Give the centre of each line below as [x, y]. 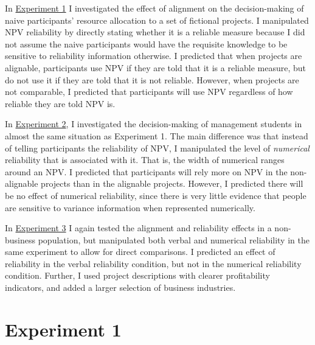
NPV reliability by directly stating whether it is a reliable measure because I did [155, 32]
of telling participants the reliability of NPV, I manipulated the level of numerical [157, 148]
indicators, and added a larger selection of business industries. [120, 287]
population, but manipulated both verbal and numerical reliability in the [174, 239]
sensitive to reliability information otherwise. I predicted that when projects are [154, 56]
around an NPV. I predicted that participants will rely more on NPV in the [146, 171]
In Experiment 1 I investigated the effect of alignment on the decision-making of [154, 8]
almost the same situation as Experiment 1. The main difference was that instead [157, 135]
